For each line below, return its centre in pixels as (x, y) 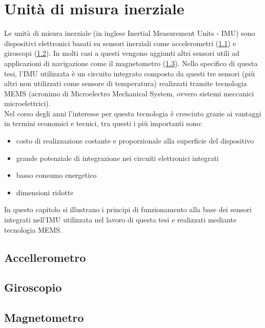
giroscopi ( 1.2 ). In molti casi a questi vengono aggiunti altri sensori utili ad (122, 53)
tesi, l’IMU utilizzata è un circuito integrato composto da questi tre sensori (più (129, 73)
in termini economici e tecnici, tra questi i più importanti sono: (103, 123)
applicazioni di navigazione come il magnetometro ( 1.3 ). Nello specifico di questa (131, 63)
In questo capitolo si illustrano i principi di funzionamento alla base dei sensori (128, 209)
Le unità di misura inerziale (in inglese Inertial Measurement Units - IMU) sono (130, 33)
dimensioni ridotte (45, 192)
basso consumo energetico (56, 175)
